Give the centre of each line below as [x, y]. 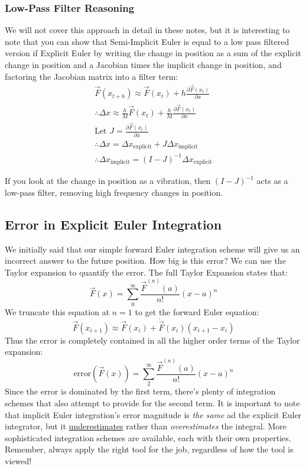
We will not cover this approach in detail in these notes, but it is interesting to [147, 30]
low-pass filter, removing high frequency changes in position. [114, 192]
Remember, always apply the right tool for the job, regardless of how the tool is [149, 449]
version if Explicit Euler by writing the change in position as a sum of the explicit [153, 53]
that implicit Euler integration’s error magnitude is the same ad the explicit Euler [153, 414]
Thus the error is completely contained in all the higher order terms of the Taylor [152, 340]
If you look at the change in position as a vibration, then [108, 181]
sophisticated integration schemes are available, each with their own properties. [148, 437]
